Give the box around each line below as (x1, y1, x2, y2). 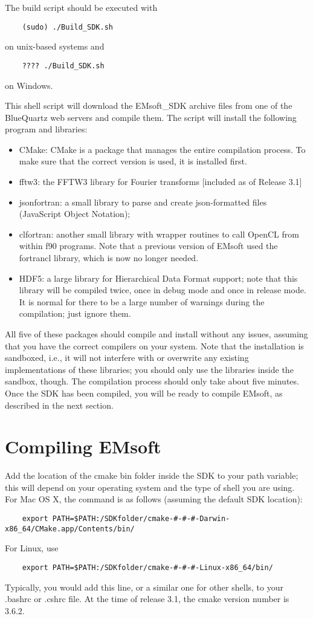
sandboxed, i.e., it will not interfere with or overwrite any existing (5, 351, 249, 364)
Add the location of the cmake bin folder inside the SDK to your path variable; (5, 469, 298, 482)
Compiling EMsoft (5, 434, 161, 459)
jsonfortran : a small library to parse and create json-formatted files (19, 195, 267, 208)
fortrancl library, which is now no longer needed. (19, 251, 199, 264)
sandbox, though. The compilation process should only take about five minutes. (5, 375, 299, 387)
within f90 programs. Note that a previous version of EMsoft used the (19, 239, 278, 252)
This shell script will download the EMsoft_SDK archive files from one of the (5, 99, 292, 112)
